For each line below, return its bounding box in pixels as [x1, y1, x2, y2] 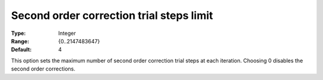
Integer [58, 30, 76, 37]
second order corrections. [11, 65, 76, 72]
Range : [11, 37, 29, 44]
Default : [11, 46, 32, 53]
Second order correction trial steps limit [11, 9, 214, 22]
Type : [11, 30, 26, 37]
